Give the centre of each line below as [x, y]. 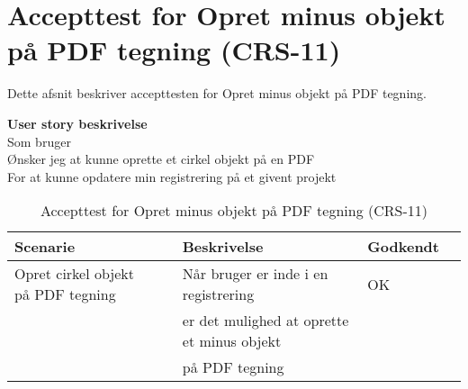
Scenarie [45, 247]
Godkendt [403, 247]
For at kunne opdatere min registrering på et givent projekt [172, 176]
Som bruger [39, 141]
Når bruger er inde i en [255, 274]
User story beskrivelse [77, 123]
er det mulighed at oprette [265, 321]
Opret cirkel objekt [74, 274]
